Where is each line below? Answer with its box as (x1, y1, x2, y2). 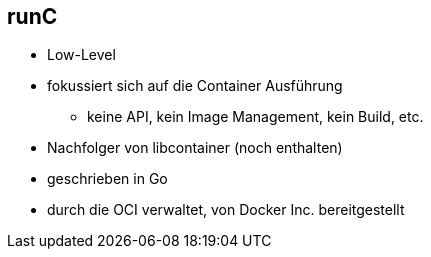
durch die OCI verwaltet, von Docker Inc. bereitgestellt (47, 201, 405, 219)
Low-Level (47, 46, 116, 64)
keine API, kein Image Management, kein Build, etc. (87, 108, 424, 126)
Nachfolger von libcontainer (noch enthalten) (47, 139, 343, 157)
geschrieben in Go (47, 170, 168, 188)
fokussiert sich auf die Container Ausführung (47, 77, 343, 95)
